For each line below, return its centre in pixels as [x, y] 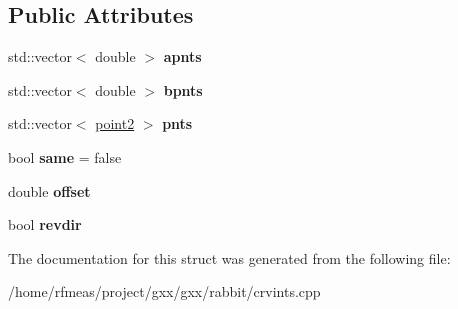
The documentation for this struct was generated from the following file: [229, 257]
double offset [49, 190]
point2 [115, 123]
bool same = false [65, 156]
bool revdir [45, 224]
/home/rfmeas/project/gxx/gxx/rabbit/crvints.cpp [164, 291]
